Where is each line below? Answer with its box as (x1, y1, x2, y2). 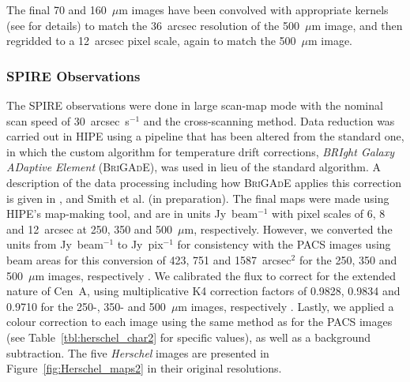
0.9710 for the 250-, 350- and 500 (6, 298, 166, 314)
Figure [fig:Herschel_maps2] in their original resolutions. (6, 360, 282, 376)
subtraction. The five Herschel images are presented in (6, 344, 269, 361)
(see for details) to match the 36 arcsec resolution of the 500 (6, 17, 299, 33)
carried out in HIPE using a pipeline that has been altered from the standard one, (6, 128, 404, 144)
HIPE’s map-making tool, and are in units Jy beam (6, 205, 258, 222)
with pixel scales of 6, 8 (272, 205, 386, 222)
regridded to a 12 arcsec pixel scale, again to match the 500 (6, 32, 296, 49)
